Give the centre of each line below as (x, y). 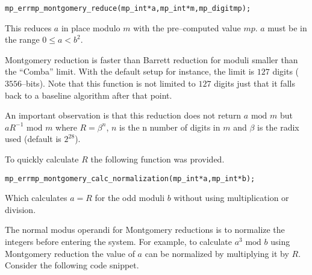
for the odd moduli (130, 198)
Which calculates (36, 198)
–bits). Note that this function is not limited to (109, 83)
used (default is (33, 139)
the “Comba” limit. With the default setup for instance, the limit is (130, 71)
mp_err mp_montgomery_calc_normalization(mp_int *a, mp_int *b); (130, 178)
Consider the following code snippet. (72, 265)
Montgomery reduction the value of (70, 253)
